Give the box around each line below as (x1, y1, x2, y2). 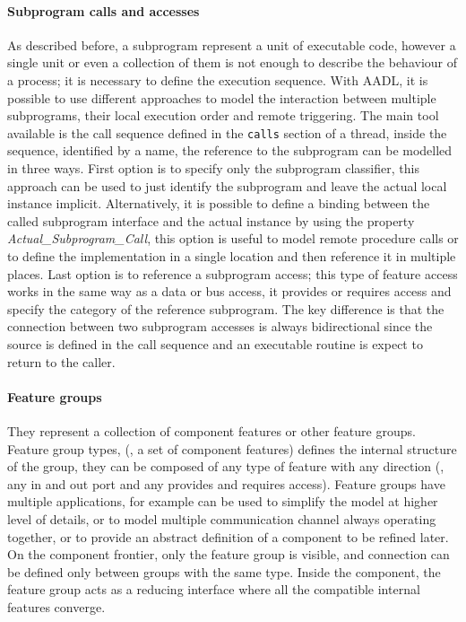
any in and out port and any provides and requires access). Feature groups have (7, 474, 445, 493)
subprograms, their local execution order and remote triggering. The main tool (7, 106, 439, 125)
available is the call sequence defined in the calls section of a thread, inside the (7, 123, 447, 142)
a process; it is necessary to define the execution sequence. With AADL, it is (7, 70, 428, 89)
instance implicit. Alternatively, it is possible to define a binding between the (7, 194, 430, 213)
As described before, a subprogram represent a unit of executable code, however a (7, 35, 456, 54)
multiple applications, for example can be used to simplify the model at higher (7, 492, 438, 511)
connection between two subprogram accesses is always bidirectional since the (7, 317, 433, 336)
